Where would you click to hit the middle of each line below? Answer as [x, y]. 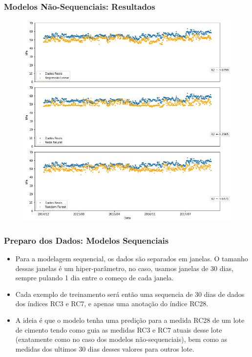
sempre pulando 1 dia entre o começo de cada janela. [94, 278]
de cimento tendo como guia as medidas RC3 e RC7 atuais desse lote [119, 329]
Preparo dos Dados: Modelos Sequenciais [86, 240]
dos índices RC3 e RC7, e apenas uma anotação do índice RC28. [112, 304]
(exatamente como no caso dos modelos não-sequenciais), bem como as [121, 339]
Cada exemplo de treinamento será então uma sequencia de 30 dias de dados [130, 294]
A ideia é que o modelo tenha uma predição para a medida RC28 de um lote [130, 320]
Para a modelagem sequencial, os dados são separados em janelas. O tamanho [132, 259]
